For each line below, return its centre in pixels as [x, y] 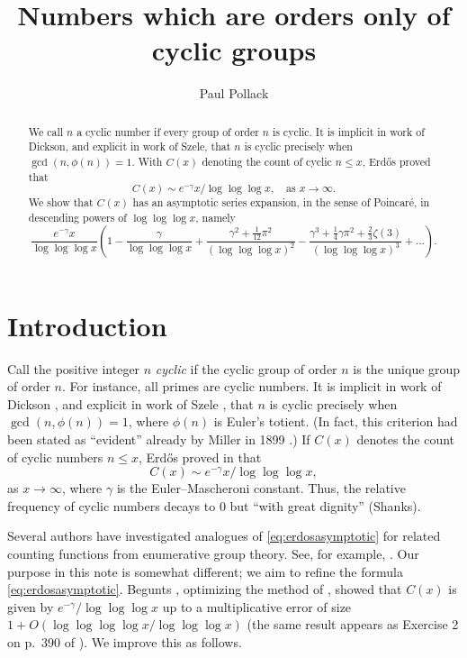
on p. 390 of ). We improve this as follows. [125, 641]
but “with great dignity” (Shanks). [325, 505]
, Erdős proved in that [200, 457]
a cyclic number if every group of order [168, 131]
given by [31, 606]
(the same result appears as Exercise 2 [353, 624]
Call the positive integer [74, 368]
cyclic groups [234, 50]
